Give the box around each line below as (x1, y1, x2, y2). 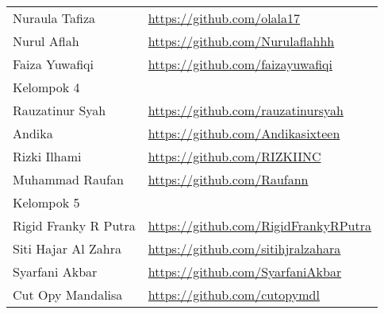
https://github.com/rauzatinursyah (148, 101, 344, 119)
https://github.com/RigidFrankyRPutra (148, 216, 371, 235)
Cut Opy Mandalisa (13, 285, 123, 304)
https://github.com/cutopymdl (148, 285, 320, 304)
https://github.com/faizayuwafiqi (148, 55, 332, 73)
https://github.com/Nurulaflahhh (148, 32, 335, 50)
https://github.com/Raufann (148, 170, 309, 188)
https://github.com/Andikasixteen (148, 124, 340, 142)
